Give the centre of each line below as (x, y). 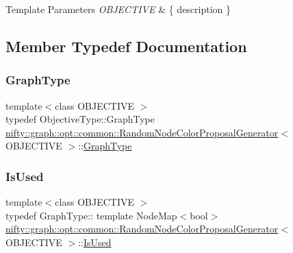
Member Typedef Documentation (126, 46)
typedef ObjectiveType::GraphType (80, 119)
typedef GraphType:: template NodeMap (91, 215)
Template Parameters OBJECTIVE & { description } (118, 9)
